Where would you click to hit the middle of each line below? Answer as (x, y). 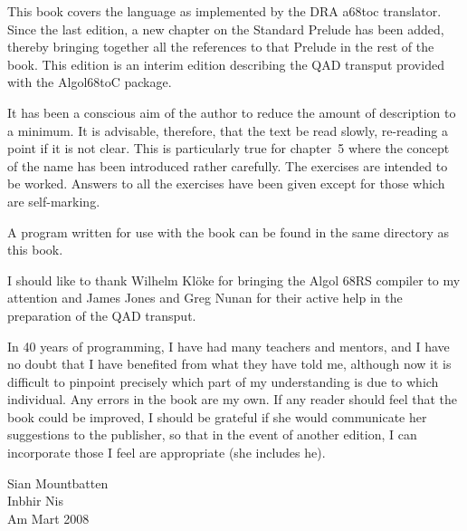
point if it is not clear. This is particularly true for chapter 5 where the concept (229, 148)
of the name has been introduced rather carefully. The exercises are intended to (228, 165)
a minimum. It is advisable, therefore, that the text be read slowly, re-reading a (228, 130)
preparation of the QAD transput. (102, 315)
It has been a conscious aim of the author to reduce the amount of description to (232, 112)
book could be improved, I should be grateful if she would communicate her (217, 416)
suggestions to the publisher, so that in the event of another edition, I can (212, 434)
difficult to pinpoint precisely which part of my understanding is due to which (223, 381)
